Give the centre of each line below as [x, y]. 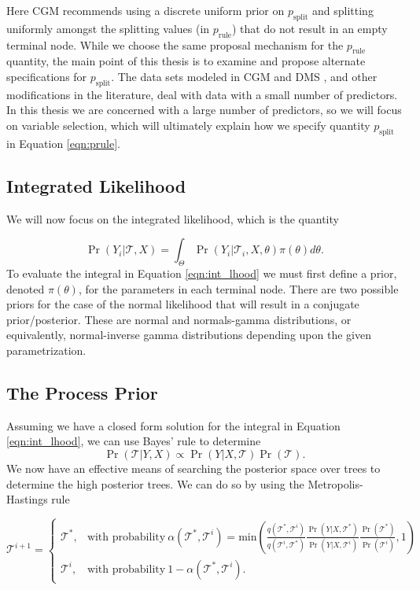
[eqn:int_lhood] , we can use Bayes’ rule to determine [134, 441]
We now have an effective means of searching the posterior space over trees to [193, 468]
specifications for [47, 76]
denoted [26, 288]
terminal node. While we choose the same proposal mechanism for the [175, 44]
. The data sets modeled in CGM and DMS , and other [244, 76]
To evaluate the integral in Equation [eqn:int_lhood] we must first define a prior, [202, 273]
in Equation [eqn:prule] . [63, 143]
